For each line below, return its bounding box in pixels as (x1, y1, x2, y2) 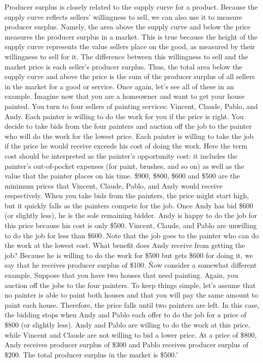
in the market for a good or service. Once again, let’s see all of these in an (5, 81, 234, 91)
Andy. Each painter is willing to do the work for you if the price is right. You (5, 111, 244, 121)
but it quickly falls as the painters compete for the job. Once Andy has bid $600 (5, 200, 253, 210)
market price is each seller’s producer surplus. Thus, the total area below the (5, 61, 243, 71)
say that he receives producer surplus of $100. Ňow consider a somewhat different (5, 260, 257, 270)
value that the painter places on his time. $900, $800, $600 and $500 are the (5, 170, 240, 181)
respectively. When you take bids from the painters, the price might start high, (5, 190, 249, 201)
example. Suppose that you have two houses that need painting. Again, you (5, 270, 238, 280)
